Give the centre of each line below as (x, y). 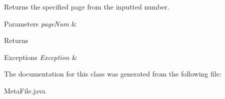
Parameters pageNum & (40, 23)
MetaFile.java (25, 90)
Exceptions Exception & (41, 57)
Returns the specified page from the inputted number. (87, 6)
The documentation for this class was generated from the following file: (113, 74)
